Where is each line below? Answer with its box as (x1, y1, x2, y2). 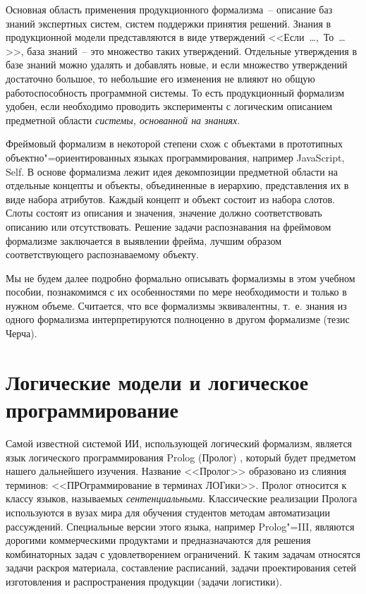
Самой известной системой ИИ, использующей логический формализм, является (6, 435, 353, 450)
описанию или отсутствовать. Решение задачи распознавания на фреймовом (6, 219, 331, 234)
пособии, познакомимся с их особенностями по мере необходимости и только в (6, 284, 347, 299)
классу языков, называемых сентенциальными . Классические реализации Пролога (6, 491, 358, 506)
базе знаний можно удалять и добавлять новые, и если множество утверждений (6, 57, 348, 72)
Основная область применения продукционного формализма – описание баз (6, 2, 333, 16)
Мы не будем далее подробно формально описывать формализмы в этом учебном (6, 270, 355, 285)
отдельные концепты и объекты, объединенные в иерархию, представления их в (6, 178, 349, 193)
